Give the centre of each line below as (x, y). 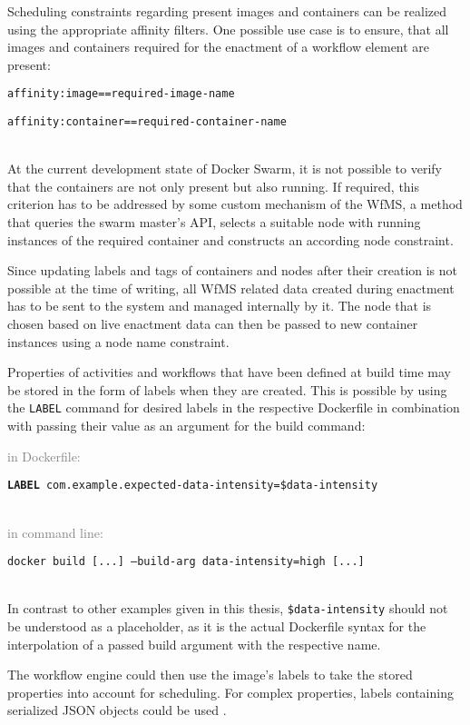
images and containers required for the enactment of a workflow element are (219, 47)
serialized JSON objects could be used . (117, 710)
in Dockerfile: (44, 456)
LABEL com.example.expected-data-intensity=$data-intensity (193, 486)
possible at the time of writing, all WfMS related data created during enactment (231, 288)
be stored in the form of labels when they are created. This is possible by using (227, 389)
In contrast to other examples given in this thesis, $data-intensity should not (228, 608)
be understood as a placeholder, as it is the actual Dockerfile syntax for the (217, 626)
